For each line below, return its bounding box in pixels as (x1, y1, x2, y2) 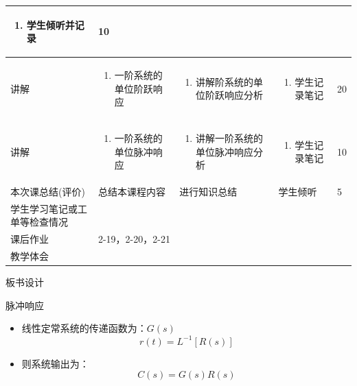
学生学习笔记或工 (10, 201, 87, 215)
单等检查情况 (10, 215, 68, 229)
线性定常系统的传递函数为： (21, 321, 147, 335)
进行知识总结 (179, 184, 238, 198)
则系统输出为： (21, 356, 89, 370)
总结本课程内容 (97, 184, 165, 198)
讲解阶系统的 (195, 74, 253, 88)
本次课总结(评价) (10, 184, 85, 198)
